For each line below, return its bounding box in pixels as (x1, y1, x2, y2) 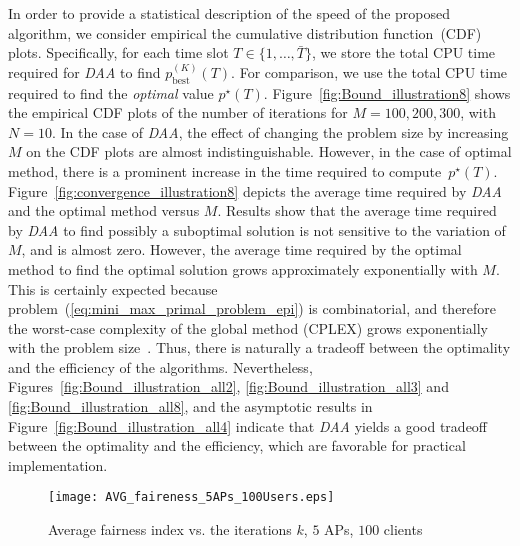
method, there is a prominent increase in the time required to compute (8, 160, 442, 181)
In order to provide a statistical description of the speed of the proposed (8, 3, 450, 23)
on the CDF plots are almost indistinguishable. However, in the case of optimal (26, 141, 512, 162)
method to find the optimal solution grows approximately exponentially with (8, 258, 478, 279)
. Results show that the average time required (217, 200, 497, 221)
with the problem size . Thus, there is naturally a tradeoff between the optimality (8, 337, 511, 358)
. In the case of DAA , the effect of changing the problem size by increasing (51, 121, 509, 142)
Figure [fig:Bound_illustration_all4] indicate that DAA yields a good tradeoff (8, 415, 488, 436)
